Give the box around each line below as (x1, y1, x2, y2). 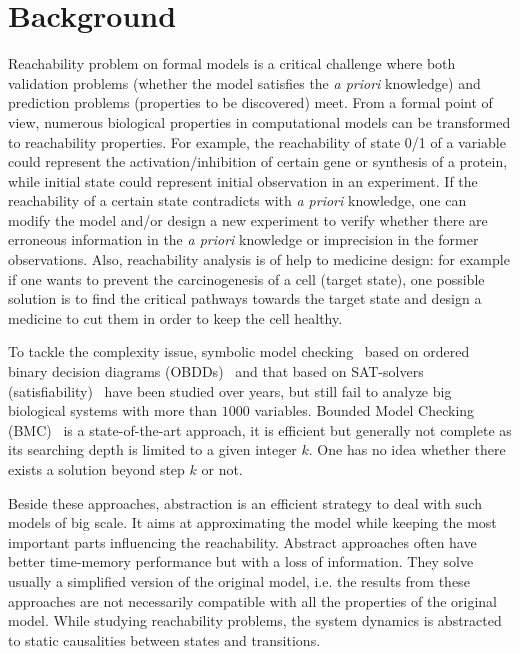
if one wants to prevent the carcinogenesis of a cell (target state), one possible (8, 268, 485, 289)
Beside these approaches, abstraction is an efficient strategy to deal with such (8, 492, 483, 513)
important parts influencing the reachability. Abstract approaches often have (8, 531, 477, 552)
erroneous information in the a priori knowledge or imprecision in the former (8, 229, 479, 250)
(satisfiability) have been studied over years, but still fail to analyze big (8, 380, 452, 401)
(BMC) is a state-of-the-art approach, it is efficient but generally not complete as (8, 419, 512, 440)
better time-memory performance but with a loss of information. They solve (8, 551, 474, 572)
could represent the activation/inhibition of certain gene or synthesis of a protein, (8, 151, 508, 172)
